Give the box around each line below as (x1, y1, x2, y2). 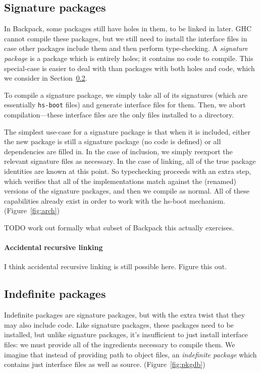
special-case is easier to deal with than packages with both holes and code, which (4, 63, 255, 73)
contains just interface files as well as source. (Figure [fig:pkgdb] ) (4, 359, 205, 369)
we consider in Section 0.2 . (4, 73, 87, 83)
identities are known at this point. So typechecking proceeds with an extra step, (4, 165, 251, 176)
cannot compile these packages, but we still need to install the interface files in (4, 33, 247, 43)
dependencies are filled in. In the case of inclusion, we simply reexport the (4, 146, 233, 156)
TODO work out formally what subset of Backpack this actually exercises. (4, 222, 234, 232)
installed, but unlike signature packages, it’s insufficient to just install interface (4, 329, 248, 340)
